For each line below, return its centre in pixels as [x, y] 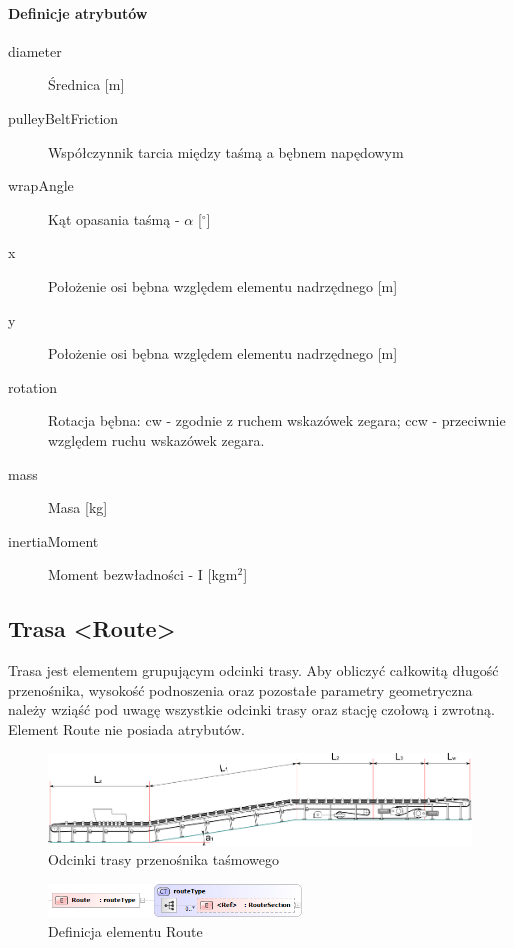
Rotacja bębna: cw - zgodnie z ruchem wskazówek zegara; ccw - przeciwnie [277, 420]
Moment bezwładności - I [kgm [143, 574]
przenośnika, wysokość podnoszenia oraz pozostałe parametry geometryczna [240, 689]
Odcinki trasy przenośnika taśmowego [163, 859]
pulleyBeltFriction [63, 117]
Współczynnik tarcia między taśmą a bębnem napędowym [226, 151]
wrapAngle [41, 185]
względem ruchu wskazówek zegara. [156, 439]
